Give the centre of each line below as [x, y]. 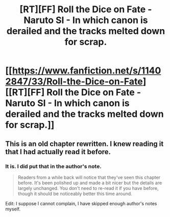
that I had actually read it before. [58, 152]
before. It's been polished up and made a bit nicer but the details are [90, 183]
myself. [13, 209]
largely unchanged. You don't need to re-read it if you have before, [88, 188]
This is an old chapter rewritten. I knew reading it [84, 144]
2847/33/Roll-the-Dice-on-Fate [74, 81]
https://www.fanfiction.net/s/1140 [87, 71]
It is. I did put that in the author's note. [54, 166]
